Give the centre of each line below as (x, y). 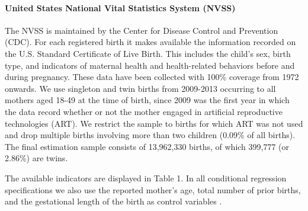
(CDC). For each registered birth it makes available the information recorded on (150, 42)
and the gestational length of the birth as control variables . (113, 201)
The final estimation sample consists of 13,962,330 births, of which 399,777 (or (147, 146)
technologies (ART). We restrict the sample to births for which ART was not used (154, 123)
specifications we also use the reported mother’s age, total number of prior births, (153, 189)
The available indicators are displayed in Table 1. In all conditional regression (146, 178)
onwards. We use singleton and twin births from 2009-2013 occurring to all (140, 88)
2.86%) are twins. (36, 158)
